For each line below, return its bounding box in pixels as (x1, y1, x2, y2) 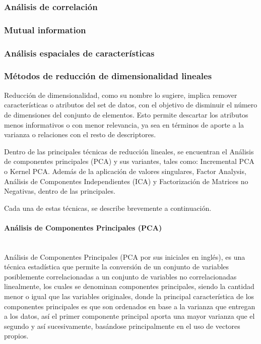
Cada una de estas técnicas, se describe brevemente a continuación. (4, 202, 212, 213)
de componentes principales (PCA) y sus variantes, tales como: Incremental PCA (4, 156, 254, 166)
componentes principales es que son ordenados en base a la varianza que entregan (4, 301, 255, 311)
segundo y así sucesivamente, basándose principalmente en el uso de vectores (4, 320, 240, 331)
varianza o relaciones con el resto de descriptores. (4, 129, 156, 140)
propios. (4, 330, 29, 341)
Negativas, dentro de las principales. (4, 186, 115, 196)
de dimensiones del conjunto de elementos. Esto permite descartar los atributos (4, 109, 248, 120)
